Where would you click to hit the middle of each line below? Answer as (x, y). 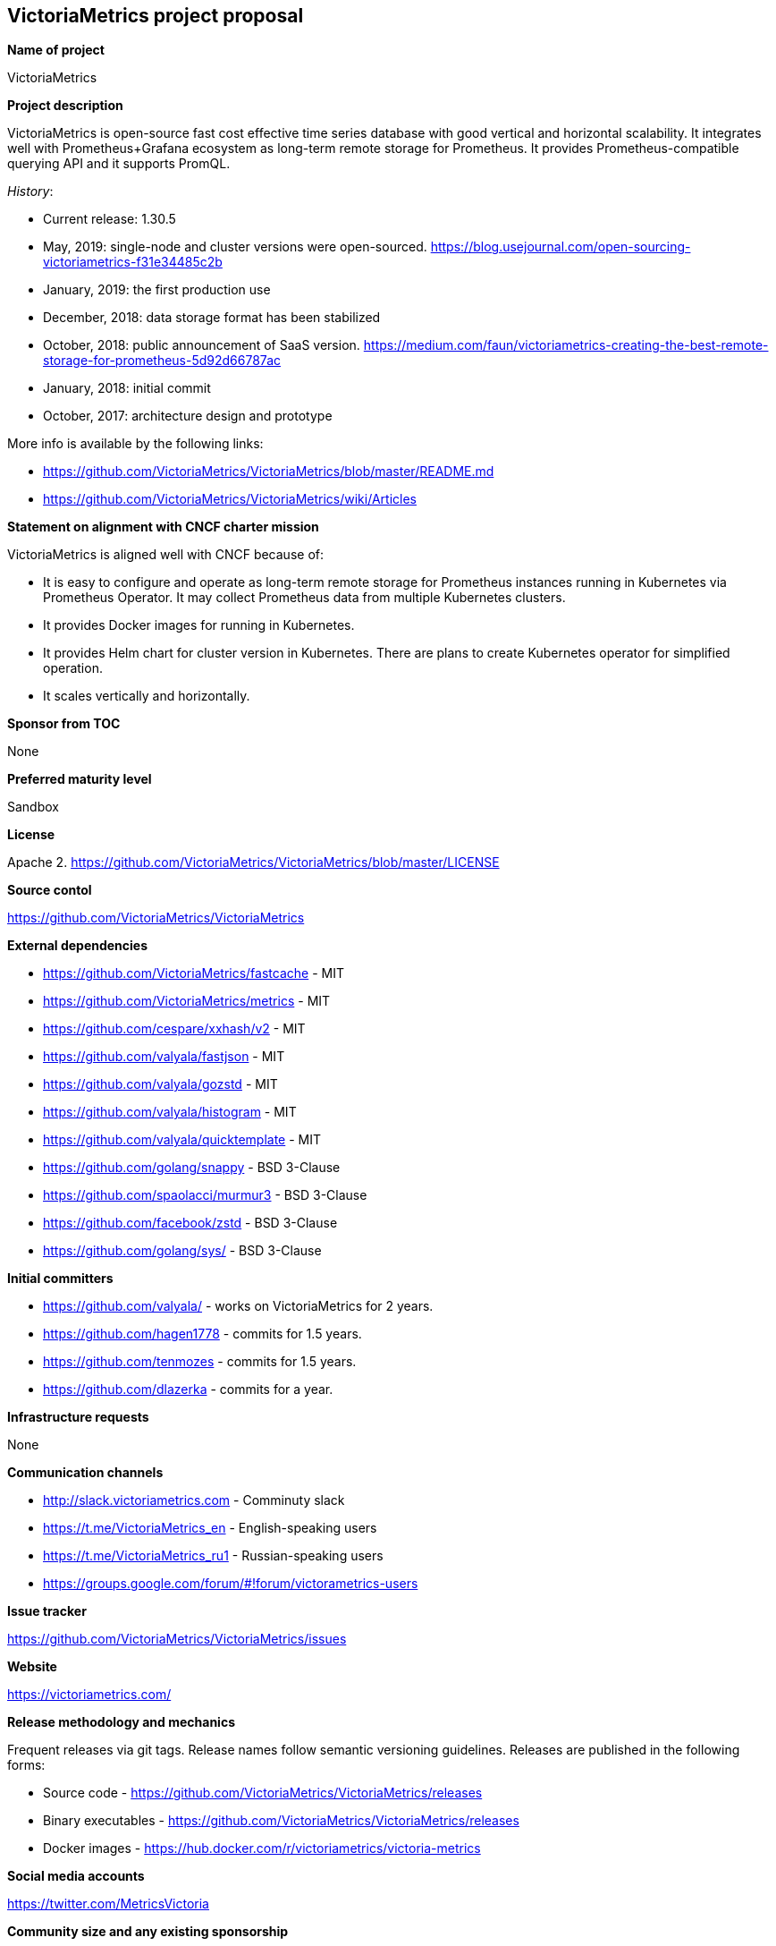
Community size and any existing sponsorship (148, 1932)
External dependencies (78, 946)
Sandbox (33, 807)
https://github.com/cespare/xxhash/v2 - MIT (174, 1029)
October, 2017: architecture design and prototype (188, 416)
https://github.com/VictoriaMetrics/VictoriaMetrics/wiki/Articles (230, 499)
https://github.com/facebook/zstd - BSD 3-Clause (190, 1223)
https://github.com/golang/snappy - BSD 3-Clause (192, 1168)
